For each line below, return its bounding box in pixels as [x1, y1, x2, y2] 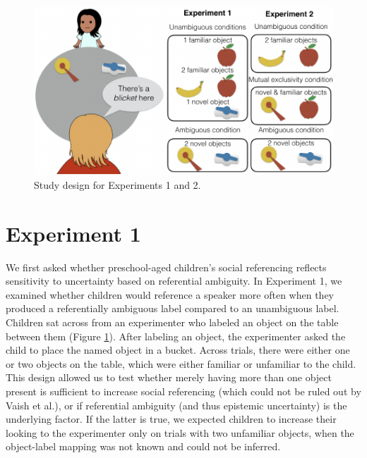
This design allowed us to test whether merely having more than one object [6, 370, 332, 385]
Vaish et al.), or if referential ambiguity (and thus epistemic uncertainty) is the [6, 397, 347, 412]
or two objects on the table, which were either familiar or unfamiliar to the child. [6, 356, 356, 371]
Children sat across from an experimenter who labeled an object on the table [6, 314, 339, 329]
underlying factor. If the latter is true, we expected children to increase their [6, 411, 337, 426]
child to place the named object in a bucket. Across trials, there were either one [6, 342, 350, 357]
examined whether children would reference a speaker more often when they [6, 287, 335, 302]
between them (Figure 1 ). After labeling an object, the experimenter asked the [6, 328, 346, 343]
